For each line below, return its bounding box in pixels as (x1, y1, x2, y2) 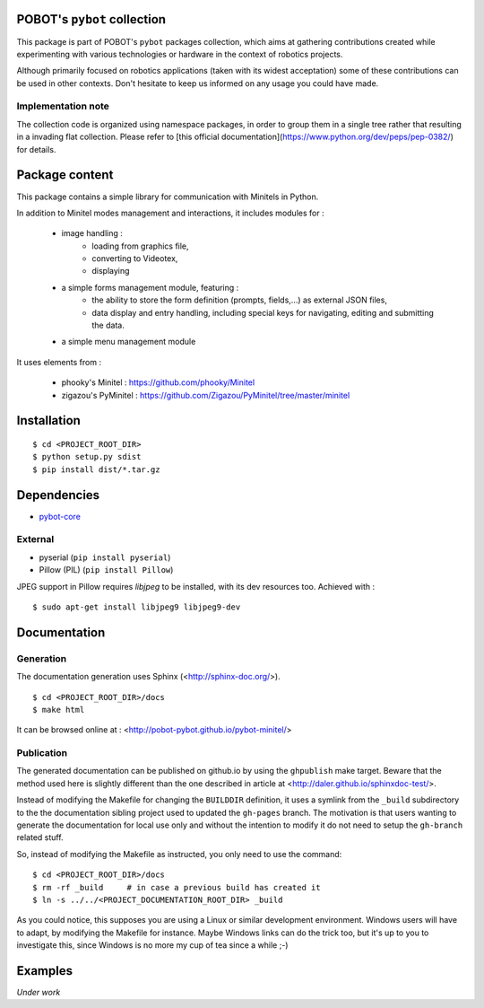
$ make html (32, 705, 85, 714)
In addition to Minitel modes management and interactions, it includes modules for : (16, 207, 324, 218)
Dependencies (16, 487, 100, 503)
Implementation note (16, 100, 109, 112)
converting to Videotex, (91, 253, 178, 264)
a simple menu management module (61, 337, 196, 347)
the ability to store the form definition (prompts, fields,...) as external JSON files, (91, 294, 387, 305)
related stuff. (16, 832, 64, 843)
